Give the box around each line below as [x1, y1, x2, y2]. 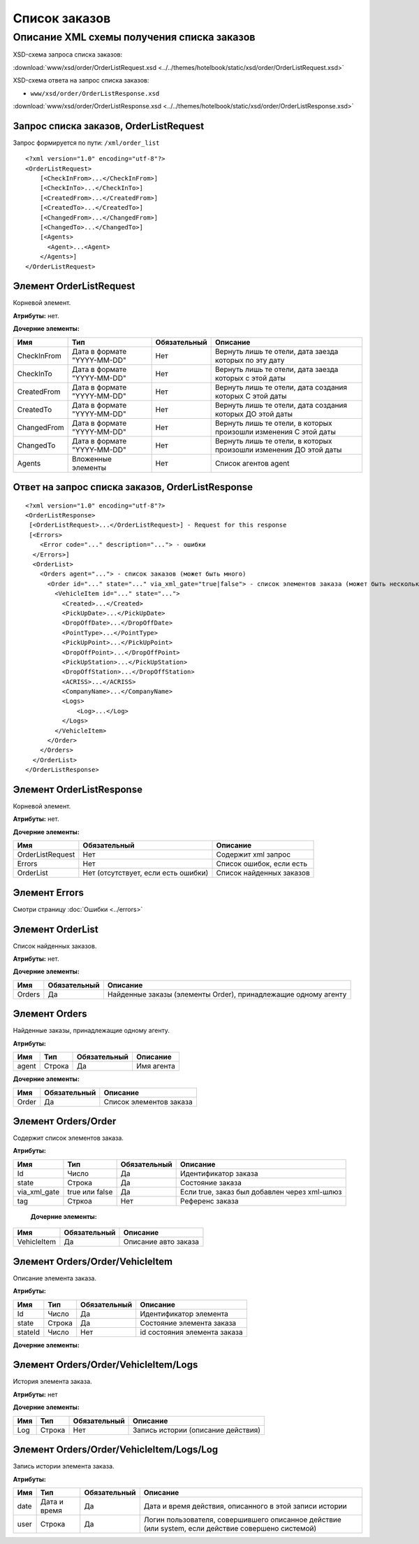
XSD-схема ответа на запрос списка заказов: [13, 76, 149, 85]
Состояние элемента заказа [140, 1318, 237, 1328]
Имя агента [136, 1061, 176, 1071]
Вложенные [72, 454, 112, 464]
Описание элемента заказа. [13, 1273, 97, 1282]
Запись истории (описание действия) [133, 1425, 261, 1435]
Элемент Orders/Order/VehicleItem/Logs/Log [13, 1444, 219, 1456]
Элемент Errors [13, 887, 84, 899]
